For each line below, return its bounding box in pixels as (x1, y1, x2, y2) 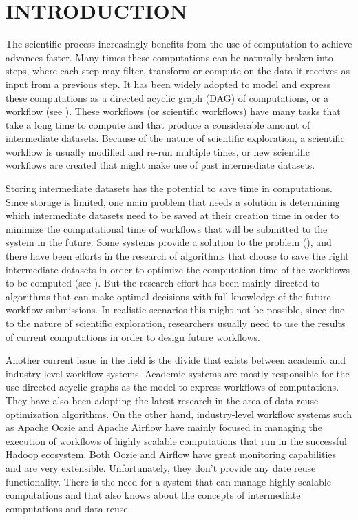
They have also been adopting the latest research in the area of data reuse (6, 393, 319, 407)
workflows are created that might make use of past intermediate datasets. (6, 158, 315, 172)
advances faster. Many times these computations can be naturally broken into (6, 50, 333, 64)
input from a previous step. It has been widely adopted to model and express (6, 76, 331, 91)
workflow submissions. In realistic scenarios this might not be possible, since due (6, 302, 345, 317)
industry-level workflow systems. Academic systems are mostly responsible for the (6, 366, 350, 380)
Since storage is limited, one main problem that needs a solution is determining (6, 194, 340, 209)
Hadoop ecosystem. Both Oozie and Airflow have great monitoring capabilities (6, 447, 337, 461)
